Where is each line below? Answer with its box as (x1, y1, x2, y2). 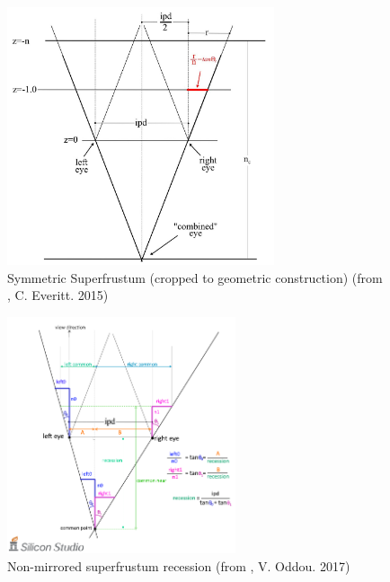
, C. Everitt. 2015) (7, 286, 109, 304)
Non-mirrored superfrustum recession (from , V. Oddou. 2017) (7, 557, 350, 575)
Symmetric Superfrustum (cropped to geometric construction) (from (7, 268, 383, 287)
